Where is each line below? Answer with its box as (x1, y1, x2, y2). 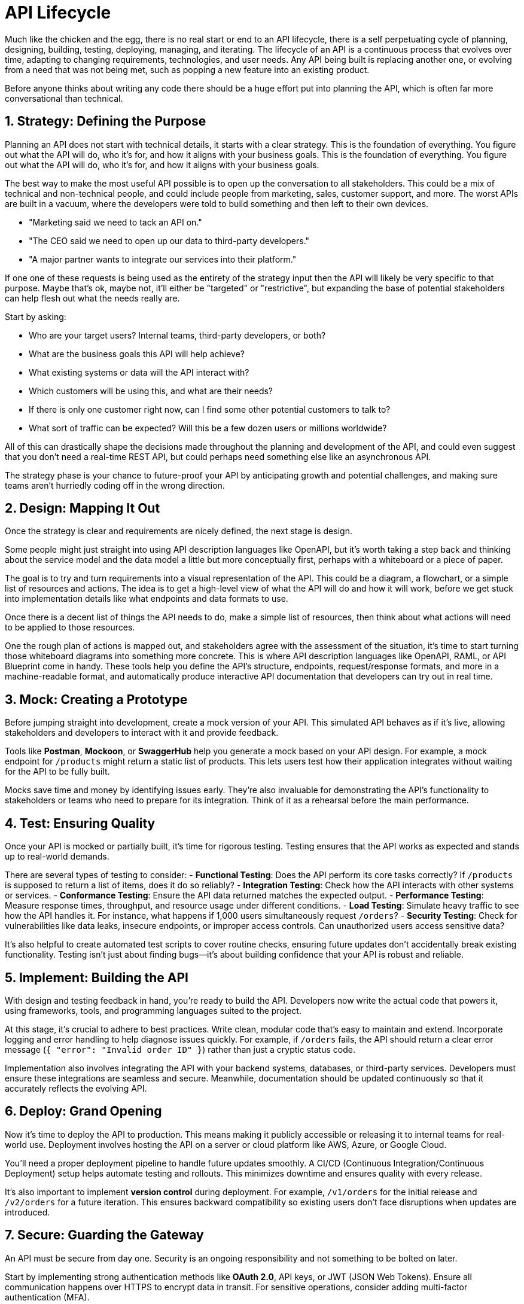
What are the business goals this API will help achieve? (29, 348, 245, 359)
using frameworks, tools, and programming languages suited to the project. (5, 1005, 301, 1016)
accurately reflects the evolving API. (5, 1083, 147, 1093)
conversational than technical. (5, 93, 123, 103)
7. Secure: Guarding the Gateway (5, 1227, 204, 1243)
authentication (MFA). (5, 1291, 90, 1302)
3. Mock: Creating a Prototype (5, 691, 188, 707)
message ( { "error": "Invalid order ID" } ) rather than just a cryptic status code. (5, 1044, 355, 1055)
